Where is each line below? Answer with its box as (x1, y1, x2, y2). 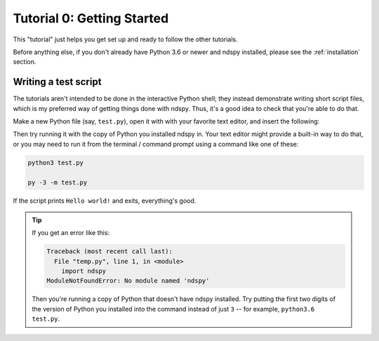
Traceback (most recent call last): (46, 248, 173, 255)
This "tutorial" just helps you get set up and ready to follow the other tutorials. (13, 35, 238, 44)
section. (13, 58, 36, 66)
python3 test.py (27, 159, 84, 166)
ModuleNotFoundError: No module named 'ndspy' (46, 277, 210, 285)
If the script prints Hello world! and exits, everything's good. (13, 196, 197, 205)
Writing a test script (13, 76, 102, 88)
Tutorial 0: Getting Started (13, 11, 169, 26)
